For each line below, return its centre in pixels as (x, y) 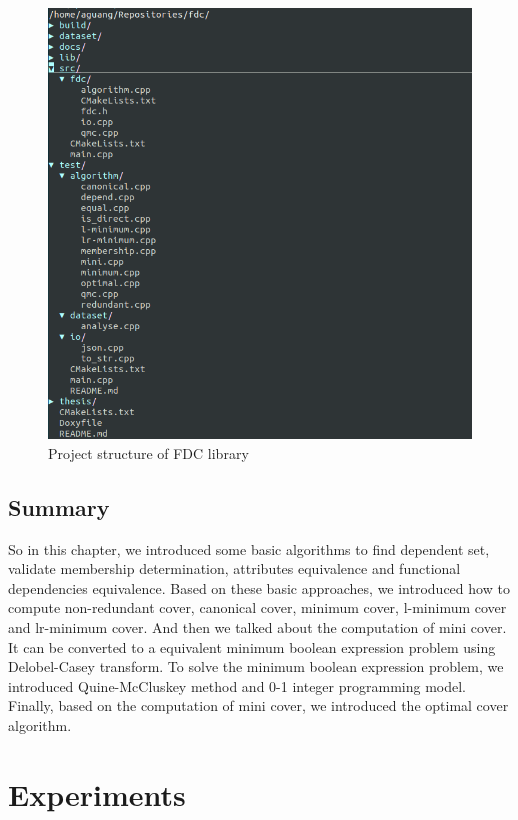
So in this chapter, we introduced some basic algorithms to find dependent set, (249, 548)
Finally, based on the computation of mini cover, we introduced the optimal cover (258, 705)
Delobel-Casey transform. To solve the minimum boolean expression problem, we (256, 666)
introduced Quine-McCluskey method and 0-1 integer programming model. (237, 685)
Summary (59, 506)
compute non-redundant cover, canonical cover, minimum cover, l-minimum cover (257, 607)
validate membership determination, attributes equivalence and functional (234, 568)
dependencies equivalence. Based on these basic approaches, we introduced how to (259, 587)
